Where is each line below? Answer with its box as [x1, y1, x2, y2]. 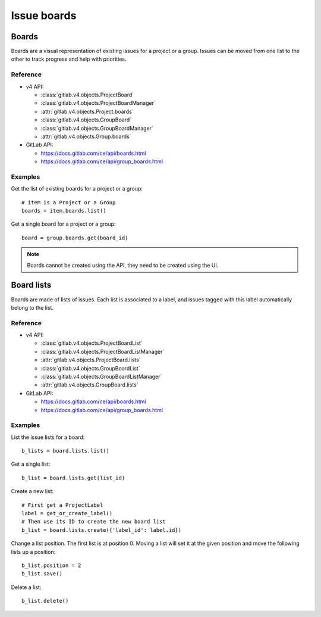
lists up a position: [11, 548, 56, 555]
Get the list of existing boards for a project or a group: [11, 185, 143, 192]
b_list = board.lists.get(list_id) [21, 474, 125, 481]
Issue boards [11, 9, 77, 22]
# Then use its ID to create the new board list [21, 518, 166, 525]
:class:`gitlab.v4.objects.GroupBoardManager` [40, 124, 154, 132]
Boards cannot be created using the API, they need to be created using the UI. [27, 261, 219, 269]
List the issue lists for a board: [11, 434, 85, 441]
